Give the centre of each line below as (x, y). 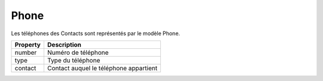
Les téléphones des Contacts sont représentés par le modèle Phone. (96, 33)
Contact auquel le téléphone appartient (102, 68)
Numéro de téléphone (78, 52)
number (26, 52)
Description (64, 45)
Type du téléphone (74, 60)
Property (28, 45)
